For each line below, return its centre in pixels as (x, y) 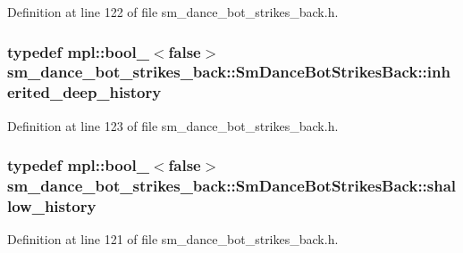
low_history (52, 206)
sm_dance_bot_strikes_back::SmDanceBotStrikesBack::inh (229, 72)
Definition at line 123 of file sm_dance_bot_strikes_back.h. (173, 125)
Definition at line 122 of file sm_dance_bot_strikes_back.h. (173, 12)
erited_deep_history (84, 92)
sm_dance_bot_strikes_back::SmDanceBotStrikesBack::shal (232, 186)
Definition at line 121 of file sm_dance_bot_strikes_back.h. (173, 239)
